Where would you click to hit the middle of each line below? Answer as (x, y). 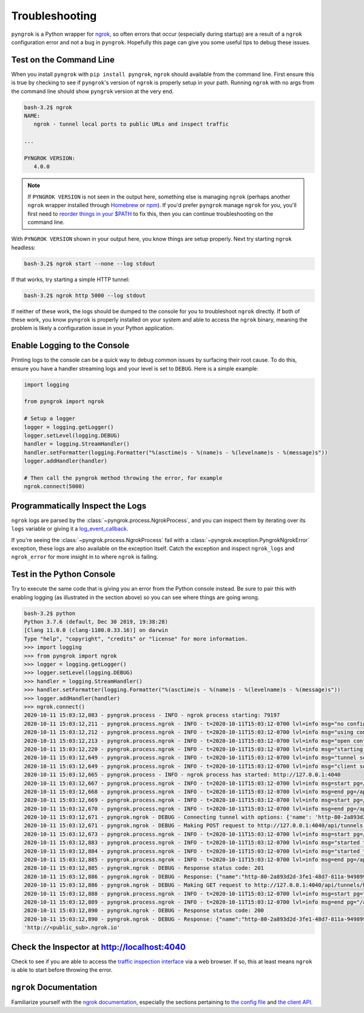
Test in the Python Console (63, 574)
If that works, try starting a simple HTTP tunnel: (70, 279)
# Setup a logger (50, 418)
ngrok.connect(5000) (54, 486)
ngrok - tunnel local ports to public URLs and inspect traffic (131, 124)
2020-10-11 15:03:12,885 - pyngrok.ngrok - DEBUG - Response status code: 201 (144, 868)
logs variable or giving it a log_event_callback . (70, 529)
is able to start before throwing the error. (62, 970)
